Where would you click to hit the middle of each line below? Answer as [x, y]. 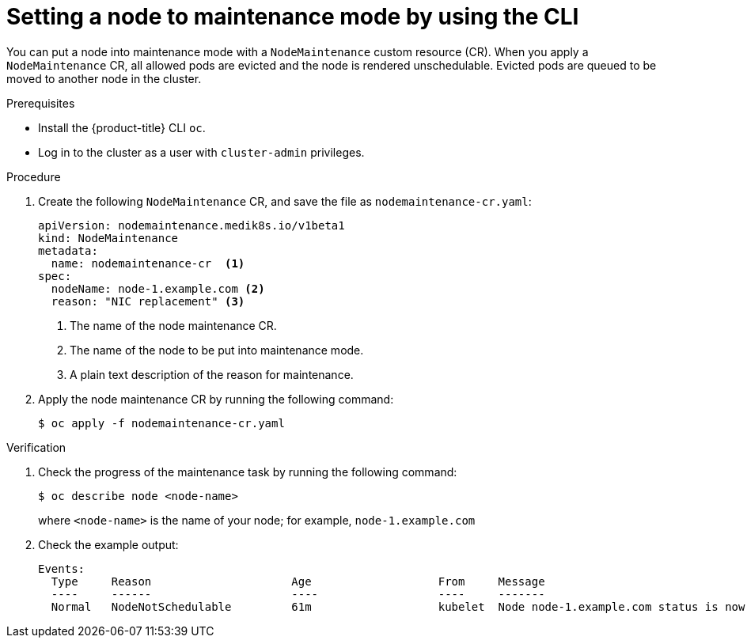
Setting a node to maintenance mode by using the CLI [293, 17]
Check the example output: [108, 544]
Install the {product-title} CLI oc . [122, 127]
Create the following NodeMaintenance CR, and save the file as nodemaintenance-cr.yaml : [285, 201]
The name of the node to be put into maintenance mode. [217, 350]
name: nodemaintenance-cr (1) [148, 263]
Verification [36, 447]
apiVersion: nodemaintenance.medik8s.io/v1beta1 [191, 225]
